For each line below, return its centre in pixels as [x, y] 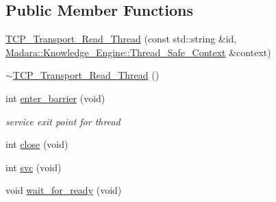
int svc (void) [34, 167]
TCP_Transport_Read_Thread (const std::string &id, [121, 39]
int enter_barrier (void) [55, 98]
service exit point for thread [63, 121]
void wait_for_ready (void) [64, 190]
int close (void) [37, 144]
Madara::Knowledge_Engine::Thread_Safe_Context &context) [138, 52]
